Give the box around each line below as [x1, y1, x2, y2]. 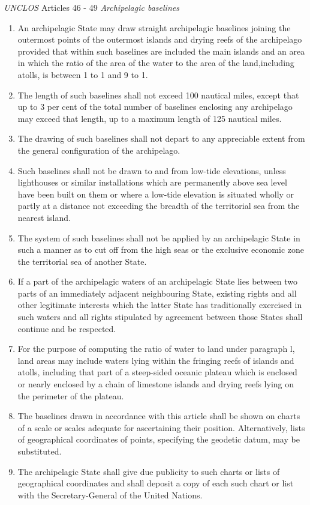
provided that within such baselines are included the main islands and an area [17, 44, 305, 57]
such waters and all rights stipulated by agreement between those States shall [17, 310, 303, 323]
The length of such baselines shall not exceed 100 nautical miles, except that [17, 88, 299, 101]
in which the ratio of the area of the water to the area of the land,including [17, 56, 294, 69]
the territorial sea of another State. [17, 255, 147, 267]
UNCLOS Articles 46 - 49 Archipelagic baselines [4, 1, 179, 13]
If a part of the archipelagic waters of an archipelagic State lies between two [17, 275, 297, 288]
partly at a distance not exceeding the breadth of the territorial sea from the [17, 199, 300, 212]
